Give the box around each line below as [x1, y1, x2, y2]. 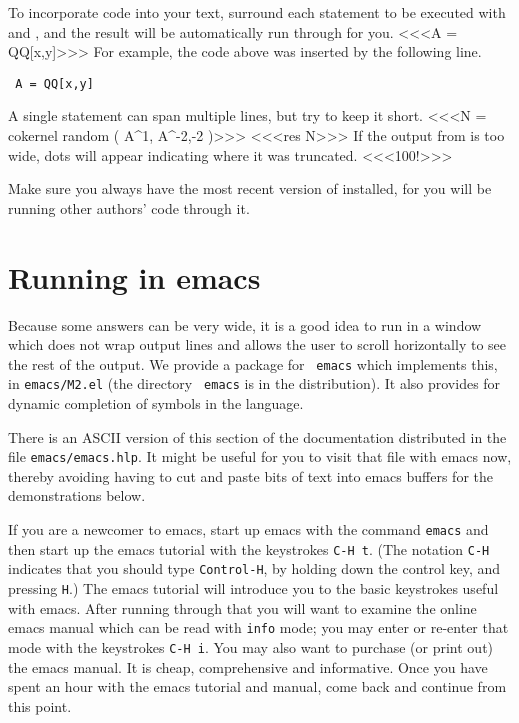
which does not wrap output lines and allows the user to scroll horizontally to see [8, 334, 506, 355]
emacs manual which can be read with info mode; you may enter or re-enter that [8, 617, 509, 638]
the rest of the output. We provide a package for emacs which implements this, [8, 353, 498, 374]
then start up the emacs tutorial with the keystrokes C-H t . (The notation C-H [8, 538, 490, 559]
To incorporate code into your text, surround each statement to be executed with [8, 2, 506, 22]
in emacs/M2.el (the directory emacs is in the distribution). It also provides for [8, 373, 501, 394]
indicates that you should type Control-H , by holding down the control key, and [8, 558, 501, 579]
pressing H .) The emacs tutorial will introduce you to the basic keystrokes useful [8, 578, 499, 599]
